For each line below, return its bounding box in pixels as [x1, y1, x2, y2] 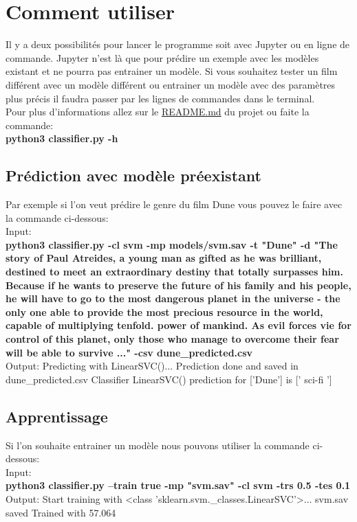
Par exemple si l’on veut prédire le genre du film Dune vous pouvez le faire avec [6, 197, 343, 212]
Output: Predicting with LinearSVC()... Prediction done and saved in [6, 359, 299, 373]
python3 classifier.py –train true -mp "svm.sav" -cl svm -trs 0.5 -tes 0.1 [6, 478, 351, 492]
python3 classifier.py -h [6, 131, 118, 146]
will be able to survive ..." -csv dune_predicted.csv [6, 345, 253, 359]
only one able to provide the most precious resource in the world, [6, 304, 323, 319]
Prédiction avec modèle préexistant [6, 165, 261, 186]
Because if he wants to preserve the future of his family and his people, [6, 277, 351, 292]
